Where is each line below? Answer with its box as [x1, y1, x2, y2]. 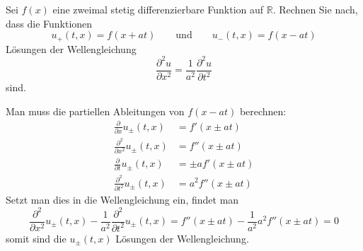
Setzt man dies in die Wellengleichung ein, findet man [6, 192, 239, 207]
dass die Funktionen [6, 16, 93, 30]
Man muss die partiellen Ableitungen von [6, 103, 185, 118]
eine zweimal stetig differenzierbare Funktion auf [52, 2, 264, 16]
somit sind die [6, 230, 67, 245]
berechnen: [239, 103, 287, 118]
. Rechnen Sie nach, [272, 2, 358, 16]
